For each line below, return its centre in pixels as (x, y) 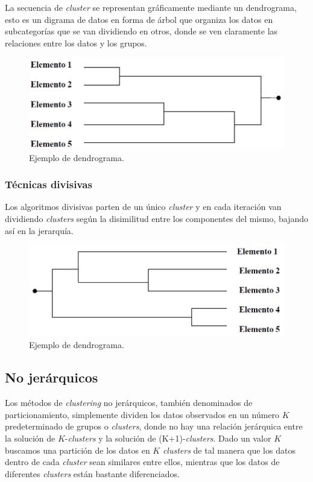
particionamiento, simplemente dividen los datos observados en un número (142, 414)
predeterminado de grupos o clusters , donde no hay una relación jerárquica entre (154, 426)
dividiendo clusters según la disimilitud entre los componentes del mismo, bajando (157, 218)
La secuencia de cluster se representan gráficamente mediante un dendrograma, (151, 7)
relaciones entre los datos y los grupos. (76, 43)
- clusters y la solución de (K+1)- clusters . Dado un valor (168, 438)
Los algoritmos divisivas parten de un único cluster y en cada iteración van (143, 207)
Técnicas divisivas (49, 184)
